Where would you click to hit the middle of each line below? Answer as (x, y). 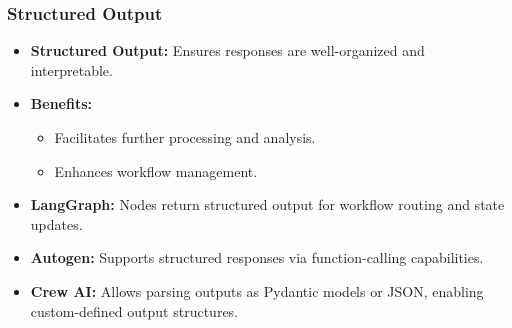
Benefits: (61, 103)
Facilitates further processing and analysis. (185, 137)
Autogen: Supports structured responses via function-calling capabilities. (257, 257)
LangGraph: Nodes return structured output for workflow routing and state (267, 204)
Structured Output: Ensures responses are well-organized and (227, 50)
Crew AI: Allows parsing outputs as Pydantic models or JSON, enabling (257, 290)
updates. (56, 223)
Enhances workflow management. (156, 170)
